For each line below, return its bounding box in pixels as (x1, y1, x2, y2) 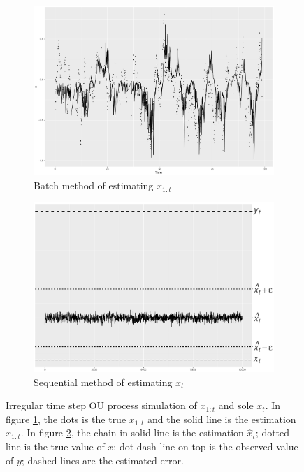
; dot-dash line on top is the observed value (113, 439, 298, 454)
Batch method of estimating (34, 178, 154, 193)
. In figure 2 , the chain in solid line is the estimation (20, 425, 244, 440)
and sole (218, 398, 254, 413)
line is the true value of (6, 439, 105, 454)
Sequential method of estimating (34, 374, 173, 389)
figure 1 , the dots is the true (6, 411, 126, 426)
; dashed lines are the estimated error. (21, 452, 184, 467)
